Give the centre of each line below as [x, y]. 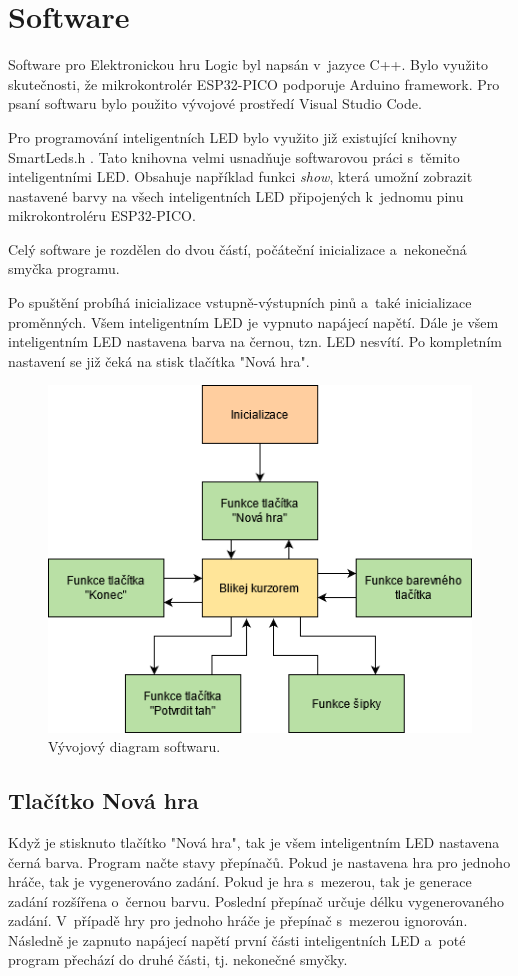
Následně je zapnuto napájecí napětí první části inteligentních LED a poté [237, 939]
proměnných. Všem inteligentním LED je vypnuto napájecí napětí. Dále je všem [253, 321]
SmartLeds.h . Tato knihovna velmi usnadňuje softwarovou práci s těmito [234, 156]
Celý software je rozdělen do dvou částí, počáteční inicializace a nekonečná [237, 248]
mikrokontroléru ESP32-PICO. [102, 215]
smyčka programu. [64, 268]
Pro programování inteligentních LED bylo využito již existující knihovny [233, 136]
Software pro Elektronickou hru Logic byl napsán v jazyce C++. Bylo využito [248, 64]
